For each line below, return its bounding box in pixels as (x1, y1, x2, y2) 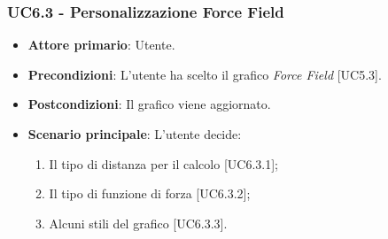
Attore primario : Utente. (27, 35, 175, 54)
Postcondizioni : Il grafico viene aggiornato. (27, 95, 271, 113)
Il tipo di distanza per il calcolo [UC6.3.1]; (49, 154, 278, 173)
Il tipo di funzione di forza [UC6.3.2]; (49, 184, 251, 203)
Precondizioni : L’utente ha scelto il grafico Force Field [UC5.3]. (27, 65, 382, 83)
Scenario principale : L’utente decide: (27, 125, 242, 143)
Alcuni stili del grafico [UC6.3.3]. (49, 213, 228, 232)
